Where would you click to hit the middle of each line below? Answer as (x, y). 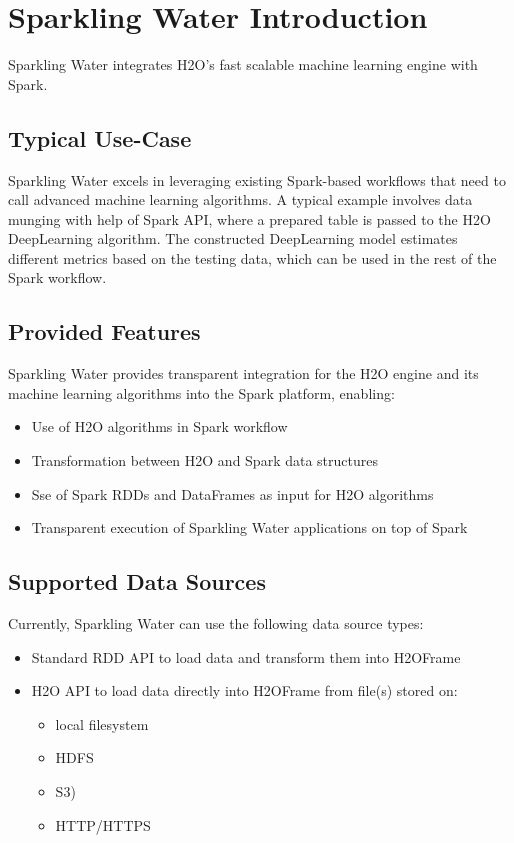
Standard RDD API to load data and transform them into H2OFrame (246, 656)
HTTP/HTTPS (103, 824)
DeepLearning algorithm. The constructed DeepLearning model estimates (233, 238)
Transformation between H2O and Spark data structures (204, 460)
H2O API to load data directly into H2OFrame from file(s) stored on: (244, 690)
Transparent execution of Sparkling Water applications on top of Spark (249, 527)
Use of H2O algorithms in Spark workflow (159, 426)
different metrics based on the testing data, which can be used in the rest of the (252, 257)
